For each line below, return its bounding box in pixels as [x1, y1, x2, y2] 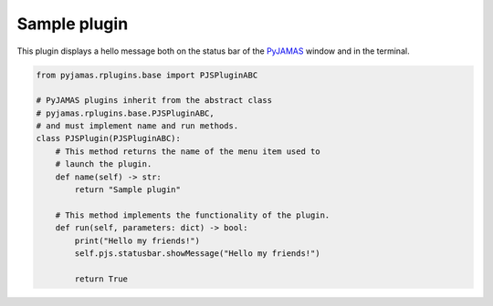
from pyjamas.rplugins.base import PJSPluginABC [36, 69, 258, 80]
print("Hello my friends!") [74, 235, 201, 246]
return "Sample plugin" [74, 185, 182, 195]
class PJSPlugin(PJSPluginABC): [36, 133, 182, 144]
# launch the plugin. [55, 159, 152, 169]
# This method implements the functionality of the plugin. [55, 209, 330, 220]
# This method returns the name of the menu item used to [55, 146, 320, 157]
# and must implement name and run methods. [36, 121, 239, 131]
